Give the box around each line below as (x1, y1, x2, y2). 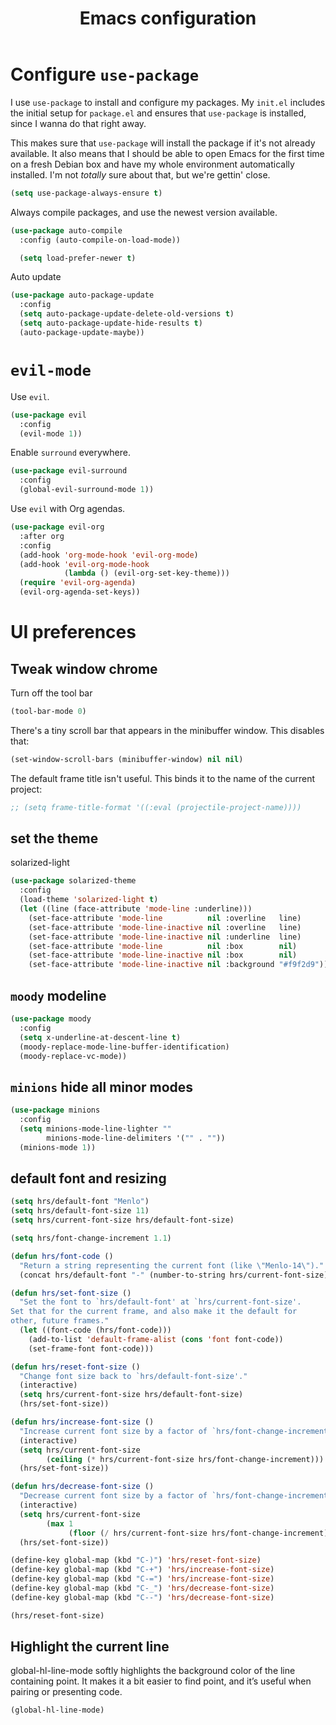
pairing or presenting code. (10, 1686, 123, 1698)
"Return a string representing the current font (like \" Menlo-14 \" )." (19, 1260, 325, 1271)
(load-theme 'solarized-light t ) (19, 895, 159, 905)
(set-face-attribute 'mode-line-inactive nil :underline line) (28, 932, 302, 942)
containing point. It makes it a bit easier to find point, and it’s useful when (10, 1675, 312, 1687)
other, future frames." (10, 1316, 110, 1326)
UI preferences (10, 621, 137, 644)
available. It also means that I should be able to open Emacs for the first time (10, 147, 325, 159)
